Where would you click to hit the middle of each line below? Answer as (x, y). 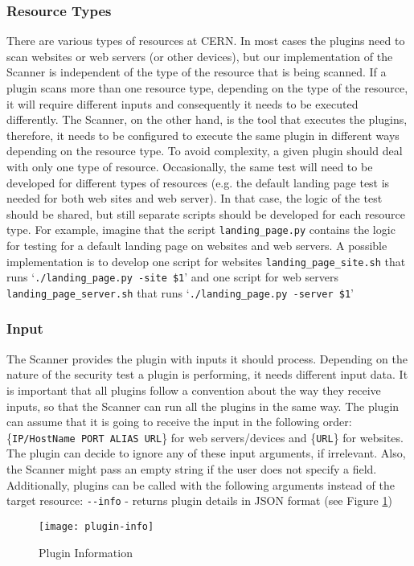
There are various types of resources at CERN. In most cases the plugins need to (206, 41)
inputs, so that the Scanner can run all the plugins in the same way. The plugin (203, 406)
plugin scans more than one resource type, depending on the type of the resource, (207, 88)
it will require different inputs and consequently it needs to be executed (182, 103)
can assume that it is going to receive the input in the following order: (179, 422)
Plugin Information (86, 552)
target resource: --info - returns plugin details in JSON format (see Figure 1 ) (199, 500)
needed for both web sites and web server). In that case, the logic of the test (195, 198)
